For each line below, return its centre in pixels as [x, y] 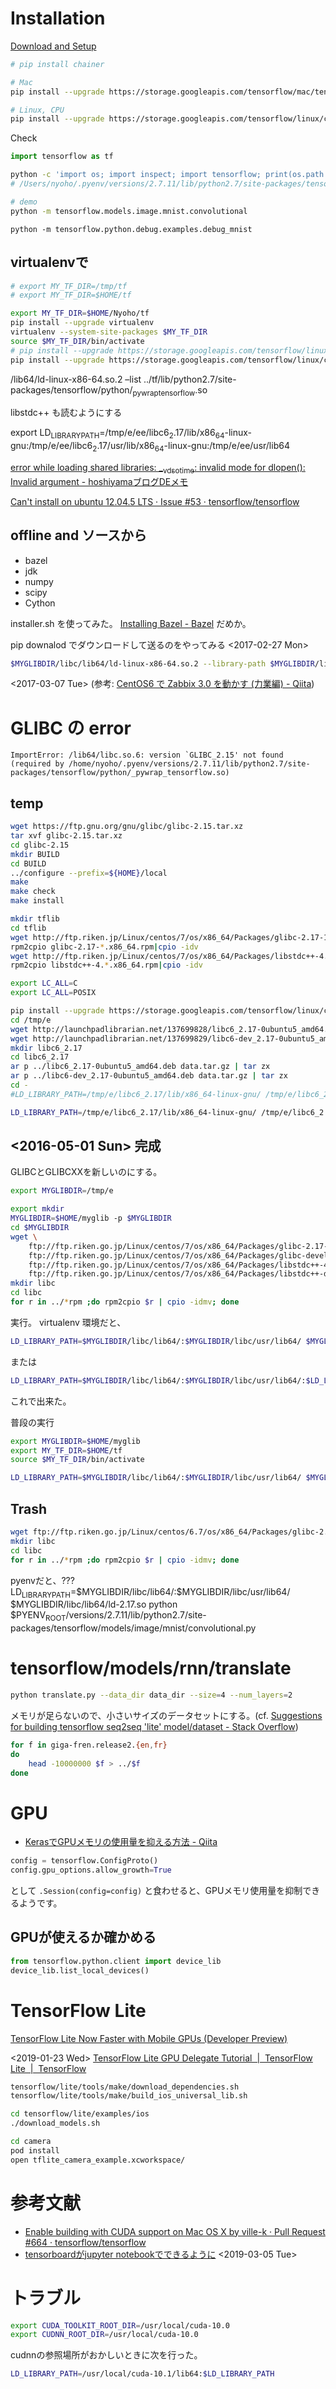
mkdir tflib [35, 919]
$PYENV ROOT [38, 1616]
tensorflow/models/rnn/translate [151, 1668]
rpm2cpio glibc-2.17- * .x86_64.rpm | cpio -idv [104, 947]
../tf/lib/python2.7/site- [190, 379]
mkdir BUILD [35, 854]
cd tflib [28, 928]
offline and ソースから [79, 535]
